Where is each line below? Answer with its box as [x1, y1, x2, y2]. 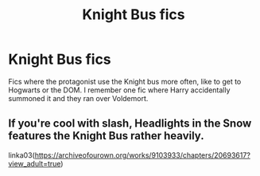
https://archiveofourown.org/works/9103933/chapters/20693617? [34, 150, 250, 160]
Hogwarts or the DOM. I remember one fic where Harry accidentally [8, 85, 231, 95]
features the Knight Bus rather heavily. [8, 129, 204, 143]
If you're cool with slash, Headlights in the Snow [8, 117, 252, 131]
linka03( [8, 150, 36, 160]
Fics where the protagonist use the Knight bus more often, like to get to [8, 76, 242, 86]
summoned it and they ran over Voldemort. [8, 93, 149, 103]
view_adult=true [8, 158, 61, 168]
